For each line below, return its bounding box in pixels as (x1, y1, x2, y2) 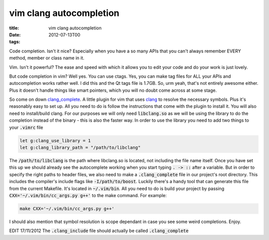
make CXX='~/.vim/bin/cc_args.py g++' (19, 206, 115, 212)
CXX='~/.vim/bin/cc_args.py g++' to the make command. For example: (9, 192, 167, 198)
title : (9, 25, 19, 31)
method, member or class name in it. (9, 55, 85, 61)
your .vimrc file (9, 124, 43, 130)
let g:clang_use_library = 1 (19, 138, 91, 143)
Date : (9, 31, 21, 37)
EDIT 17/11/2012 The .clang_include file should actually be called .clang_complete (9, 228, 189, 234)
